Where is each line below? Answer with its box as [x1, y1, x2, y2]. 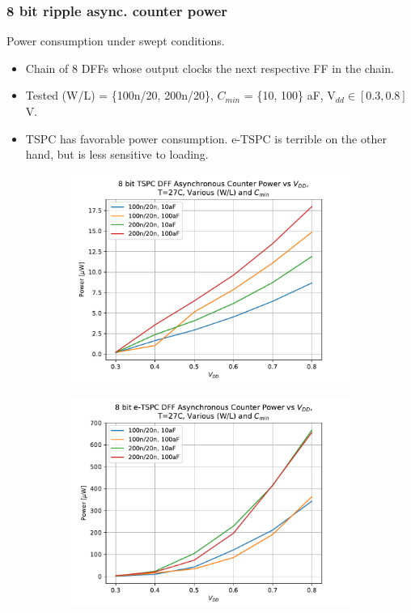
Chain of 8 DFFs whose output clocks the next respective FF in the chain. [25, 59, 394, 76]
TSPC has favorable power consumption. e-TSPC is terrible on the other [25, 130, 387, 147]
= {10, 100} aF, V [244, 87, 336, 104]
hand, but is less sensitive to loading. [25, 146, 209, 163]
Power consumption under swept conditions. [6, 32, 225, 49]
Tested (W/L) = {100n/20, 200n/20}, [25, 87, 214, 104]
